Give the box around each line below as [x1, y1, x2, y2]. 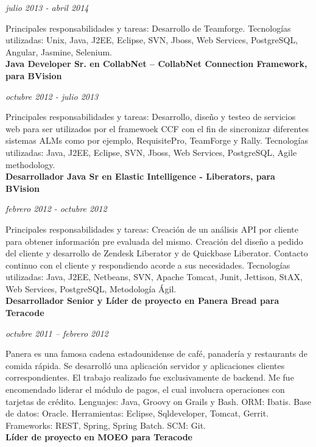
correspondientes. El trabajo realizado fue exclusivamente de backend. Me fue [5, 371, 294, 384]
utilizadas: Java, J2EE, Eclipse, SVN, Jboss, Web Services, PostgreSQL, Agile [5, 146, 297, 158]
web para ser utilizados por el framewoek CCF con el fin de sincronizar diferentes [5, 122, 309, 135]
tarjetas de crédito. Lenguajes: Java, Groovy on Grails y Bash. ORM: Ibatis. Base [5, 395, 311, 407]
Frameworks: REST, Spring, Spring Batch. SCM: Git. [5, 418, 206, 431]
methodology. [5, 158, 55, 171]
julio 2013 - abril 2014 [5, 1, 89, 13]
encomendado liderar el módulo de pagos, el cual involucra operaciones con [5, 383, 285, 396]
